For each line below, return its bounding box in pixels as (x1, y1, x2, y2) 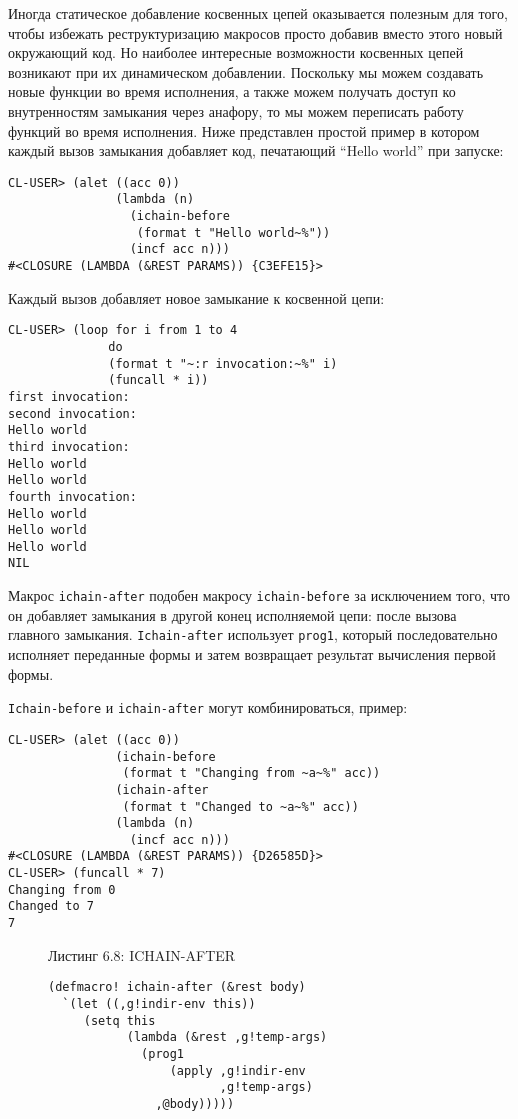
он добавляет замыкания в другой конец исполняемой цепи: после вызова (8, 604, 457, 625)
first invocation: (8, 389, 130, 404)
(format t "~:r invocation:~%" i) (108, 356, 338, 371)
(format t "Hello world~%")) (136, 225, 331, 240)
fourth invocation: (8, 489, 137, 504)
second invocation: (8, 406, 137, 421)
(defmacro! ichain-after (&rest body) (48, 980, 306, 995)
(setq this (83, 1013, 156, 1028)
